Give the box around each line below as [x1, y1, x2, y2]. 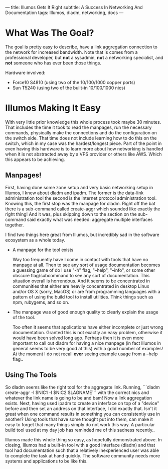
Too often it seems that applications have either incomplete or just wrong [12, 324, 163, 330]
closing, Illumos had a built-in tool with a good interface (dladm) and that [5, 442, 155, 448]
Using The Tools [5, 371, 57, 379]
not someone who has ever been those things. [5, 60, 102, 66]
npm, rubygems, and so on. [12, 299, 69, 305]
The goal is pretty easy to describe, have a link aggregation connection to [5, 44, 158, 50]
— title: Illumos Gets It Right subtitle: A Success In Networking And [5, 5, 143, 10]
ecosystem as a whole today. [5, 237, 65, 243]
